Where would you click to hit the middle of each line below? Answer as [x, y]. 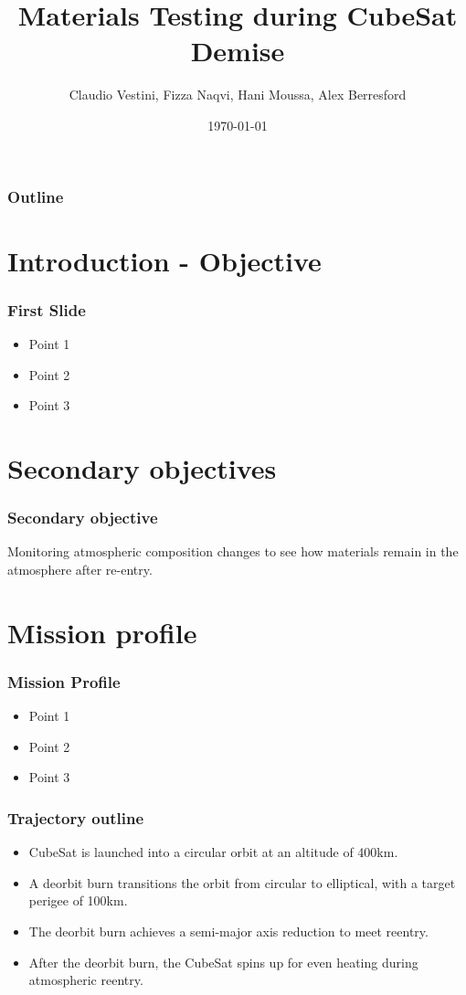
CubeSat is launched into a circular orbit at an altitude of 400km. [213, 852]
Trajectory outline [76, 817]
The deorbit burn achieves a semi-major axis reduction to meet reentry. [228, 931]
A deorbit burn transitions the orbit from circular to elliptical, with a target [242, 882]
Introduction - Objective [164, 260]
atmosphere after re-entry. [80, 569]
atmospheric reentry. [86, 980]
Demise [238, 51]
